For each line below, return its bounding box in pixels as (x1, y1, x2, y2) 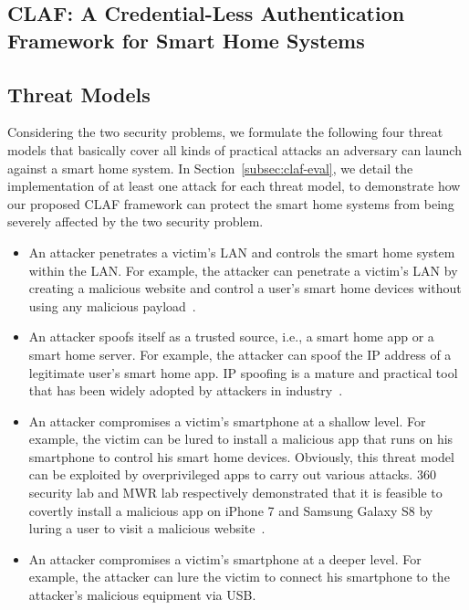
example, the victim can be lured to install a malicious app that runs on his (28, 429, 453, 448)
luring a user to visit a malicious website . (28, 519, 266, 538)
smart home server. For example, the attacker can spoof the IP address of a (28, 344, 452, 363)
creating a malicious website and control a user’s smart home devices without (28, 279, 462, 298)
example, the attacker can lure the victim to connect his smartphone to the (28, 567, 450, 586)
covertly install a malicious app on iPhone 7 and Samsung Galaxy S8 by (28, 500, 433, 520)
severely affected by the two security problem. (7, 212, 264, 231)
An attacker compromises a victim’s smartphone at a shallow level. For (28, 411, 426, 430)
